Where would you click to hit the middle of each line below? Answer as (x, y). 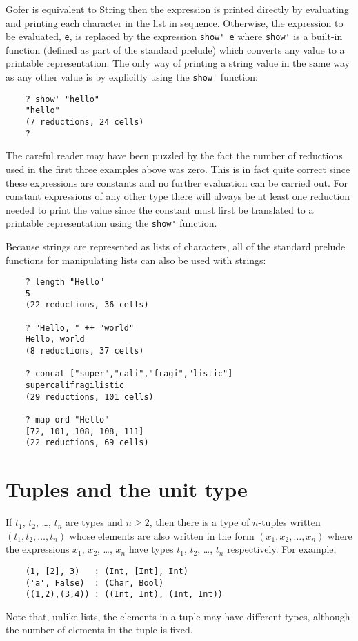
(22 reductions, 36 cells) (87, 305)
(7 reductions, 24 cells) (84, 122)
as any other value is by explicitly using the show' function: (132, 77)
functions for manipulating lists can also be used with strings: (136, 260)
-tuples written (289, 522)
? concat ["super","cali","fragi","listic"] (129, 374)
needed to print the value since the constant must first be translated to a (160, 209)
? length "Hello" (65, 282)
